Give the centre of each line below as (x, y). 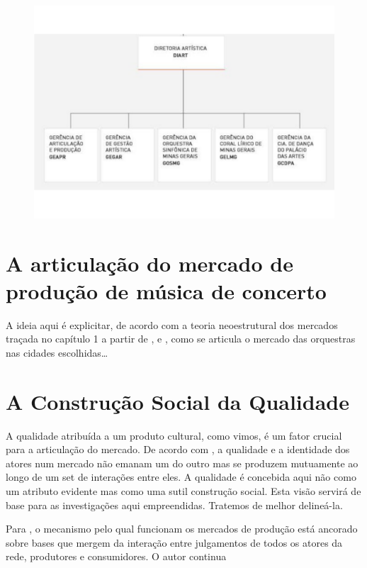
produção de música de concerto (166, 290)
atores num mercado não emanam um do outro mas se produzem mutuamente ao (182, 463)
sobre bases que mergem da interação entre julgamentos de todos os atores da (174, 542)
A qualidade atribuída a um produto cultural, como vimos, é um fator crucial (174, 435)
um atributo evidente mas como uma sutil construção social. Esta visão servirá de (183, 490)
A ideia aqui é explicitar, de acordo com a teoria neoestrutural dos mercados (172, 324)
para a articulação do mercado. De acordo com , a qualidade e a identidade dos (178, 449)
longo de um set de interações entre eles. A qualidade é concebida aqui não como (181, 477)
